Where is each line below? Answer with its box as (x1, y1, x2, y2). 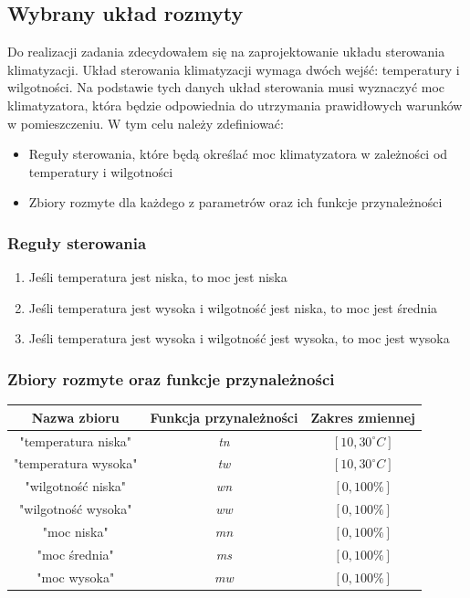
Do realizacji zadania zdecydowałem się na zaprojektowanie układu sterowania (7, 42, 445, 61)
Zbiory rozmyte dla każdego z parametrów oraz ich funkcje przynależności (28, 193, 443, 212)
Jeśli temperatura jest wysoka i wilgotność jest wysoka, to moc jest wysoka (28, 329, 450, 348)
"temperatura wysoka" (14, 454, 138, 473)
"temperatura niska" (19, 431, 132, 450)
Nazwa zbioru (31, 407, 120, 426)
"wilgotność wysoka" (19, 499, 132, 519)
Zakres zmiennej (310, 407, 415, 426)
